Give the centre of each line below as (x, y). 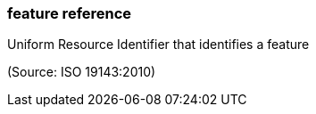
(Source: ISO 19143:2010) (82, 72)
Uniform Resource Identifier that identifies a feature (158, 45)
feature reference (70, 13)
